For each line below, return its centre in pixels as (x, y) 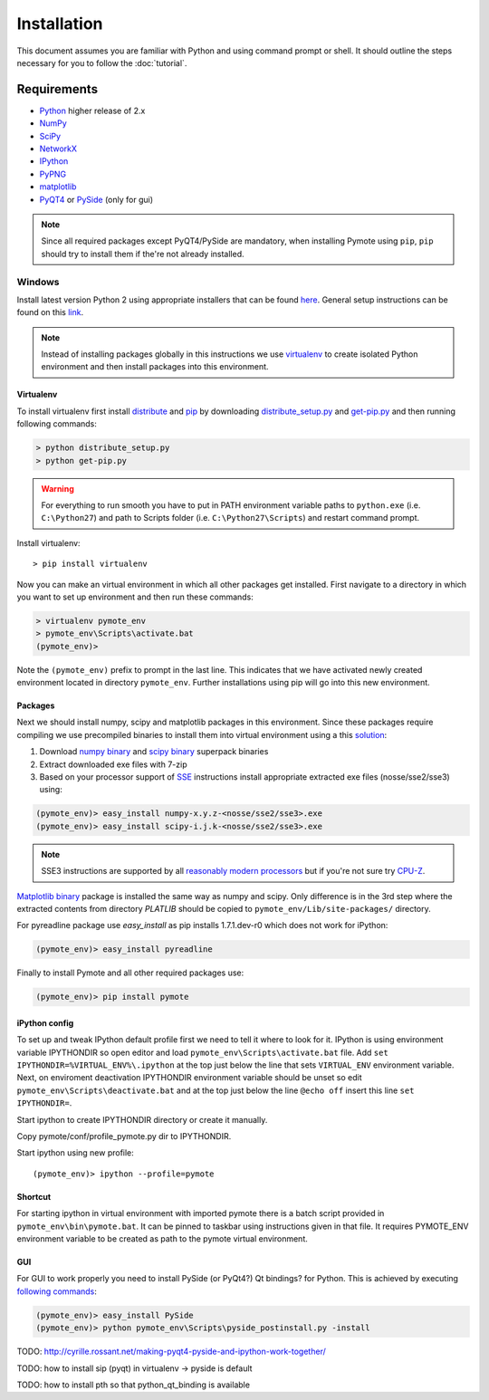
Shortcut (34, 1196)
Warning (58, 488)
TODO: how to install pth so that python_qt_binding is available (134, 1385)
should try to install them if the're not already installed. (143, 254)
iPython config (45, 1022)
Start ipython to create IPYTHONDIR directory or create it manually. (142, 1119)
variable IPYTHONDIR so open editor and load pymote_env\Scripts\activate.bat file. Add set (202, 1052)
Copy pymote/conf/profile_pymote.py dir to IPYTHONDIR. (124, 1136)
